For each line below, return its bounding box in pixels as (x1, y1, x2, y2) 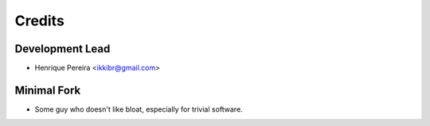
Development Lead (14, 42, 111, 55)
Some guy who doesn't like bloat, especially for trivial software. (34, 104, 243, 114)
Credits (14, 12, 65, 29)
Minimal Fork (14, 83, 81, 97)
